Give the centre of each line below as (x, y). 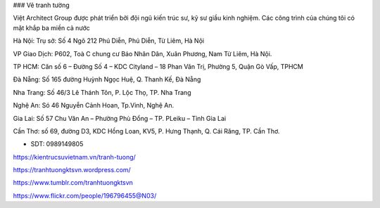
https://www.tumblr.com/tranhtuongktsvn (73, 183)
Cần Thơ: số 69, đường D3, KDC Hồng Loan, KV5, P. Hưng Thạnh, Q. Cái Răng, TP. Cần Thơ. (146, 131)
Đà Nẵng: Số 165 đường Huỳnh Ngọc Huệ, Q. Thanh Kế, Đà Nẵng (107, 79)
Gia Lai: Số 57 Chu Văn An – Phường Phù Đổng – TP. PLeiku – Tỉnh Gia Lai (120, 118)
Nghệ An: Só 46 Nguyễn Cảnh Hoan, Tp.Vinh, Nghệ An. (94, 105)
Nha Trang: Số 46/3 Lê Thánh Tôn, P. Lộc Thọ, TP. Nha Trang (102, 92)
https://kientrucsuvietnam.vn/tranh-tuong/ (75, 157)
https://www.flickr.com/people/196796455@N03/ (85, 195)
